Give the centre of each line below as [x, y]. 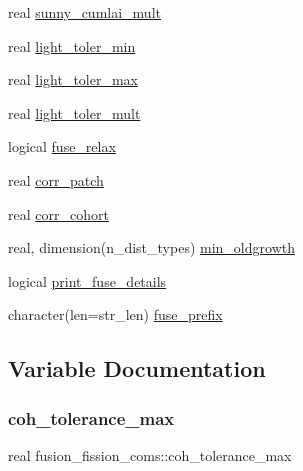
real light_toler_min [72, 45]
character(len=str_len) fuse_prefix [115, 314]
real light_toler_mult [74, 112]
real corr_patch [56, 179]
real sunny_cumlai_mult [84, 12]
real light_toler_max [73, 79]
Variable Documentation [137, 368]
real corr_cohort [58, 213]
